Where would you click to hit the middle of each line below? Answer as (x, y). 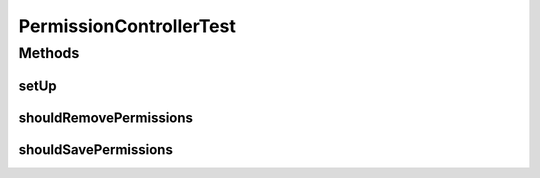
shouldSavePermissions (96, 149)
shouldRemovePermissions (106, 117)
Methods (49, 53)
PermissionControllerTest (127, 26)
